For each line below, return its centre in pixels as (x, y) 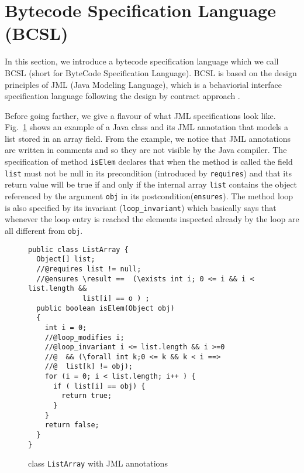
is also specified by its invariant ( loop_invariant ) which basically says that (141, 207)
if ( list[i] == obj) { (99, 386)
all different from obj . (44, 230)
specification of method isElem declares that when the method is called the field (149, 161)
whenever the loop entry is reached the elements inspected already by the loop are (152, 219)
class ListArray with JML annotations (98, 463)
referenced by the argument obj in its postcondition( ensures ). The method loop (149, 196)
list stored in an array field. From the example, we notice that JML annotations (148, 138)
